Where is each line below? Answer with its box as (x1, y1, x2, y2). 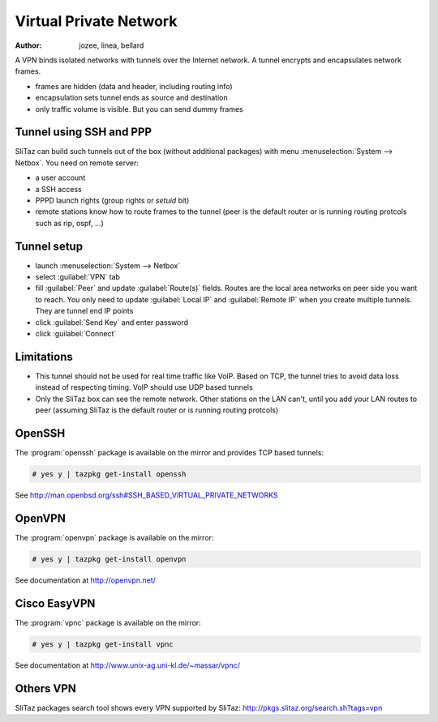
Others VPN (15, 681, 77, 695)
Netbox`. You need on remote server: (15, 158, 140, 168)
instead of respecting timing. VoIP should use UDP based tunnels (35, 382, 253, 392)
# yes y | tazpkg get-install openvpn (32, 554, 187, 563)
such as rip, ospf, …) (35, 218, 105, 228)
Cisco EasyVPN (15, 596, 96, 610)
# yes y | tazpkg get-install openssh (32, 469, 187, 478)
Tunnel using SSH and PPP (15, 126, 152, 139)
